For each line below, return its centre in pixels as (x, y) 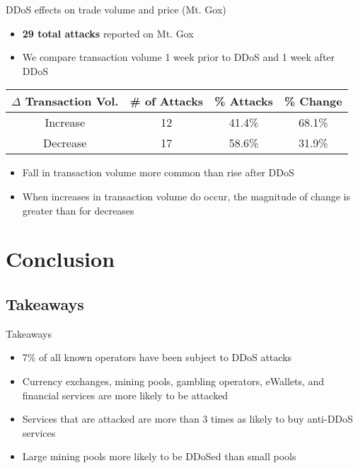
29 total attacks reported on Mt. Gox (108, 33)
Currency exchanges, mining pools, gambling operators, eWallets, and (173, 381)
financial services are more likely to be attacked (125, 395)
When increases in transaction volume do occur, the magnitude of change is (186, 196)
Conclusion (60, 259)
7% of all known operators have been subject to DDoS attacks (157, 357)
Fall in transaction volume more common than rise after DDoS (158, 172)
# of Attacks (167, 101)
